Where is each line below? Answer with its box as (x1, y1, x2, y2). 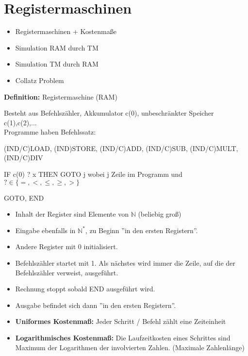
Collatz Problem (15, 75, 64, 85)
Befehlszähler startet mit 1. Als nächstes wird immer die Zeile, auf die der (15, 258, 235, 268)
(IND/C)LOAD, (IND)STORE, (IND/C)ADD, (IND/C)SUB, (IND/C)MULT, (4, 143, 238, 153)
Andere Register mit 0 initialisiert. (15, 241, 118, 252)
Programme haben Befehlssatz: (4, 127, 96, 137)
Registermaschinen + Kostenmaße (15, 26, 116, 36)
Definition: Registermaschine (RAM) (4, 91, 117, 102)
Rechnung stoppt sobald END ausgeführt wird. (15, 284, 155, 294)
